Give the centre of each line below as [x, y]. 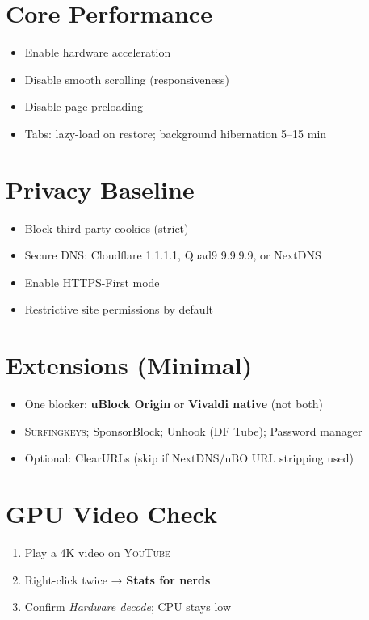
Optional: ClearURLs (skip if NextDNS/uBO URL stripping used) [189, 458]
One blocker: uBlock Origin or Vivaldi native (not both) [174, 404]
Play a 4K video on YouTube [97, 553]
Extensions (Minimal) [129, 365]
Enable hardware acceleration [98, 52]
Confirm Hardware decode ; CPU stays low [128, 607]
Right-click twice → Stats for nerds [117, 579]
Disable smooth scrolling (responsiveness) [127, 79]
